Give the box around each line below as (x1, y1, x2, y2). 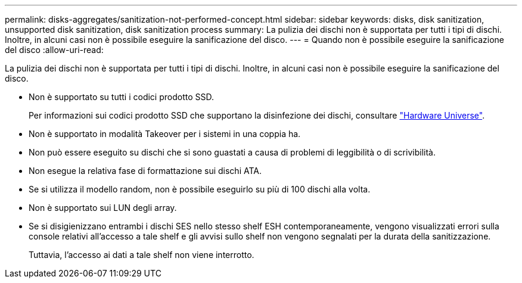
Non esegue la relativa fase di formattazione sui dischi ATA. (29, 166, 262, 176)
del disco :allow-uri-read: (5, 45, 104, 55)
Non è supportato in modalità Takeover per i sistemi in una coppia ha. (29, 129, 301, 139)
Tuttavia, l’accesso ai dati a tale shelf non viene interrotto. (29, 250, 254, 260)
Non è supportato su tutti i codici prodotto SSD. (29, 92, 215, 102)
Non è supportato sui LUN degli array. (29, 203, 177, 213)
